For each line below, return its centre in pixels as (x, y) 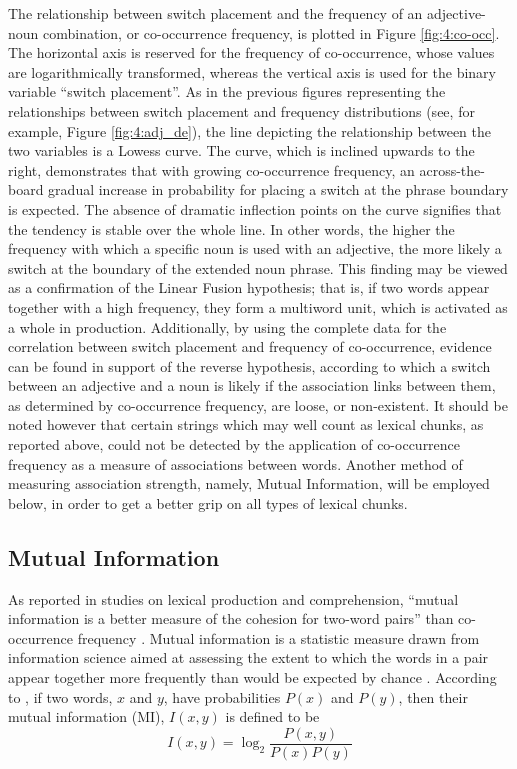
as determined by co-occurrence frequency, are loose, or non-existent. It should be (258, 404)
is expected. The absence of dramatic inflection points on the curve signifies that (255, 208)
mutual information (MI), (86, 716)
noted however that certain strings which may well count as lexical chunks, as (246, 424)
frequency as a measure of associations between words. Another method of (235, 463)
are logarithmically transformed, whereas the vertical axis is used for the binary (252, 71)
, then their (433, 696)
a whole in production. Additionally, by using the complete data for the (227, 326)
